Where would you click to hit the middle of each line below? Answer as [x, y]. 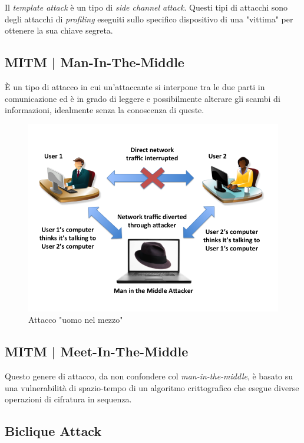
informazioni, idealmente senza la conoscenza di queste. [105, 110]
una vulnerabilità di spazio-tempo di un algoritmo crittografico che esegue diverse [152, 387]
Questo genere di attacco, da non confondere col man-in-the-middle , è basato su [149, 376]
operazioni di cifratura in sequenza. [68, 399]
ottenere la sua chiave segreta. [59, 30]
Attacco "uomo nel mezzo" [76, 320]
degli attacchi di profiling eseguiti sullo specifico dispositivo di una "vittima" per [149, 19]
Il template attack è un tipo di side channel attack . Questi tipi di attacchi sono [146, 7]
